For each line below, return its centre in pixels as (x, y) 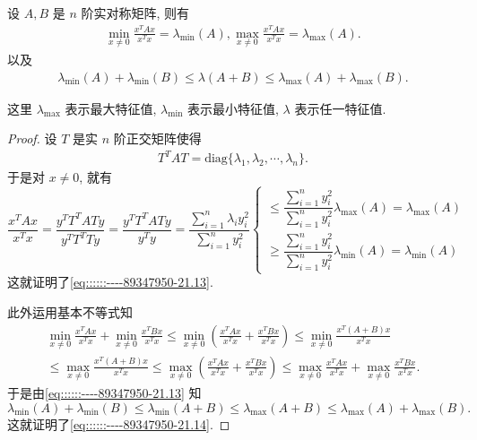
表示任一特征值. (340, 108)
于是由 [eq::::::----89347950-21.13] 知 (104, 393)
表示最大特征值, (111, 108)
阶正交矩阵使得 (157, 138)
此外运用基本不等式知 (70, 311)
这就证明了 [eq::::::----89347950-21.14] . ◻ (119, 423)
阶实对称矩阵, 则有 (135, 13)
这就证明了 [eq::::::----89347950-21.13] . (110, 282)
